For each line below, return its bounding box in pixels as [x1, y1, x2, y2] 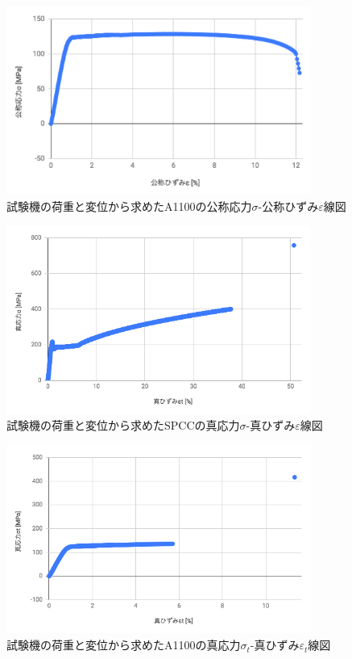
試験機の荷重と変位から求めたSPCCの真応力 [6, 417, 240, 434]
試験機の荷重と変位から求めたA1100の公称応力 [6, 197, 252, 214]
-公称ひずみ [258, 197, 319, 214]
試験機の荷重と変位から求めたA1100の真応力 [6, 636, 241, 653]
